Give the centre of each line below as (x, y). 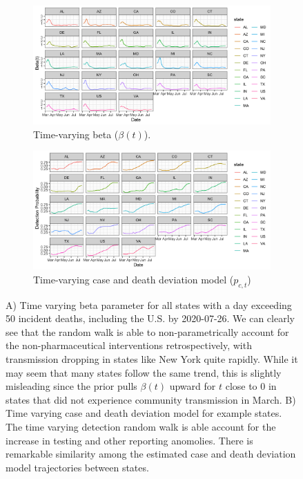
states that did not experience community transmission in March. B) (151, 399)
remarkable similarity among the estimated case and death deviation (151, 454)
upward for (193, 386)
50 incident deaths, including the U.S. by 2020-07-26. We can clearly (150, 318)
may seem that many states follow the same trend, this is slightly (144, 372)
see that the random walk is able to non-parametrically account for (147, 331)
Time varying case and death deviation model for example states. (144, 413)
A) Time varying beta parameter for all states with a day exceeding (149, 304)
